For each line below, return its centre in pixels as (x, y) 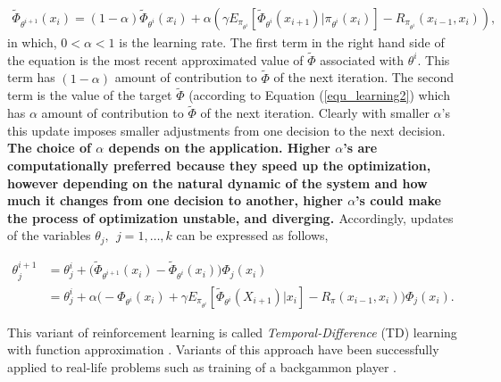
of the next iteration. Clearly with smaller (315, 113)
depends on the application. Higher (219, 148)
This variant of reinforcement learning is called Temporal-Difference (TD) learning (232, 332)
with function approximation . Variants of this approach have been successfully (223, 349)
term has (31, 77)
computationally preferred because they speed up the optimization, (219, 166)
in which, (32, 42)
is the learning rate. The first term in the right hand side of (282, 42)
